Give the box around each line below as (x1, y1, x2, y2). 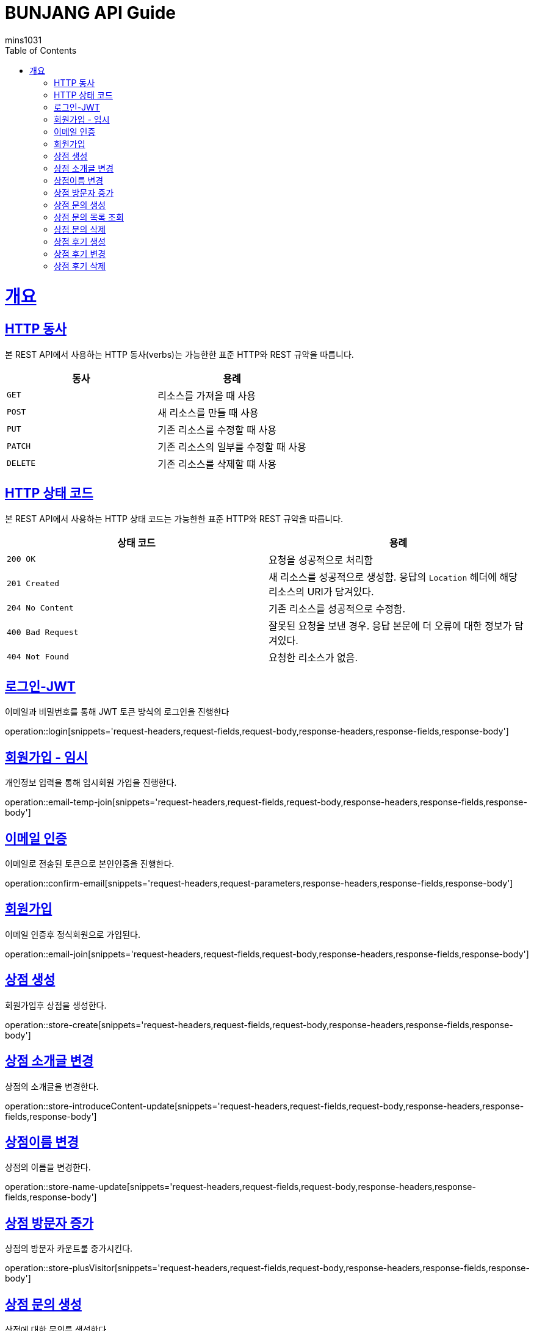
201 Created (7, 579, 60, 589)
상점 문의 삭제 (54, 223, 106, 234)
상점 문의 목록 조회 (54, 211, 124, 222)
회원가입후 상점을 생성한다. (5, 999, 107, 1010)
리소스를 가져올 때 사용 (157, 389, 256, 402)
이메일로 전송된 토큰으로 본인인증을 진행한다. (5, 858, 175, 869)
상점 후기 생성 (54, 236, 106, 247)
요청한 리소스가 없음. (269, 651, 358, 664)
